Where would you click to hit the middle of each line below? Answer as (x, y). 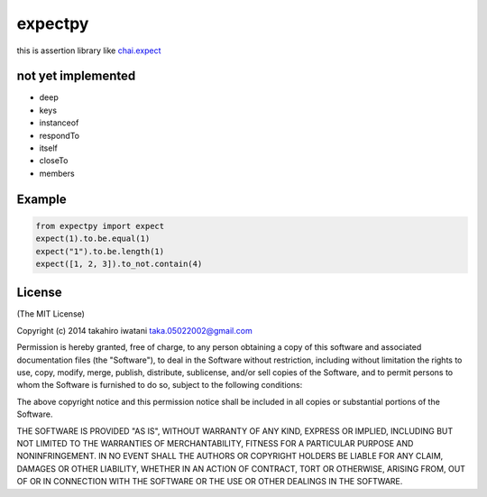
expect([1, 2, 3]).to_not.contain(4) (119, 263)
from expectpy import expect (100, 226)
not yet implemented (76, 76)
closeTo (54, 161)
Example (41, 199)
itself (48, 148)
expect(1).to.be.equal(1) (93, 239)
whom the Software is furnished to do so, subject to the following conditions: (160, 385)
